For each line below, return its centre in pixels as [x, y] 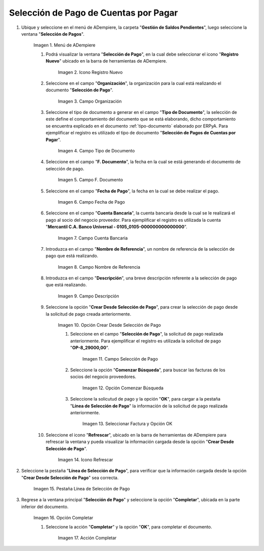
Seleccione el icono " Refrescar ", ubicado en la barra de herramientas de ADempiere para [136, 435]
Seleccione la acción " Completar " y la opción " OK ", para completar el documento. [129, 527]
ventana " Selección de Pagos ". [53, 34]
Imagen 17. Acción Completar [87, 538]
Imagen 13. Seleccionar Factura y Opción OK [127, 424]
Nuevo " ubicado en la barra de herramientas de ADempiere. [106, 61]
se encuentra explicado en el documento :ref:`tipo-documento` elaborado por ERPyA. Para [137, 126]
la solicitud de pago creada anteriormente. [88, 314]
